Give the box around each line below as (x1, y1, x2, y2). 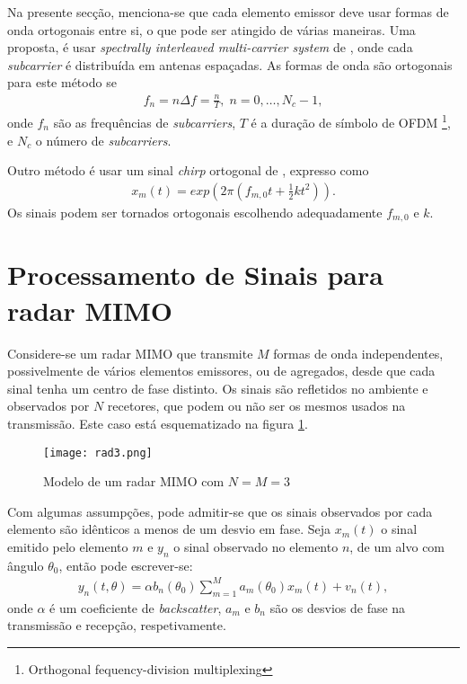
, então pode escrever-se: (58, 555, 193, 574)
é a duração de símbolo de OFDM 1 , (251, 111, 451, 131)
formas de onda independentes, (273, 343, 444, 362)
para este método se (7, 73, 117, 92)
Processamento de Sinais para (7, 256, 383, 293)
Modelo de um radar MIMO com (43, 472, 225, 491)
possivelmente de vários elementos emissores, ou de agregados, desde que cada (7, 361, 436, 380)
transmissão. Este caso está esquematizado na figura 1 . (7, 413, 308, 432)
